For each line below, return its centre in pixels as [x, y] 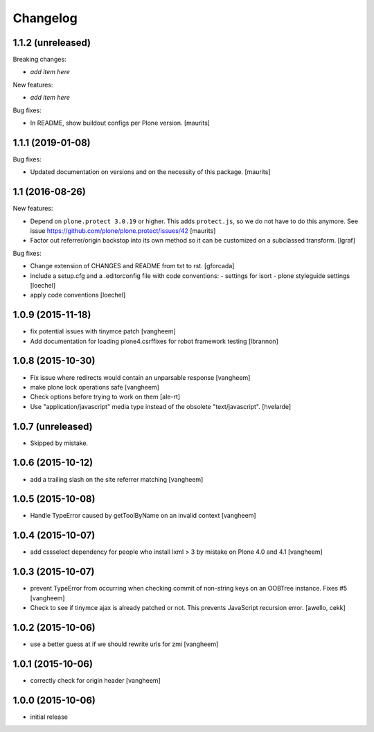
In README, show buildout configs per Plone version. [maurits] [120, 123]
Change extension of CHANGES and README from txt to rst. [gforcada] [132, 266]
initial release [49, 717]
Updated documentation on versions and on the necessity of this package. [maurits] [150, 172]
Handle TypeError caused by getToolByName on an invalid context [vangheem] [143, 516]
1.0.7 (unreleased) [53, 426]
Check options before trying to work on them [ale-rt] [105, 397]
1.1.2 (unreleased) [52, 43]
